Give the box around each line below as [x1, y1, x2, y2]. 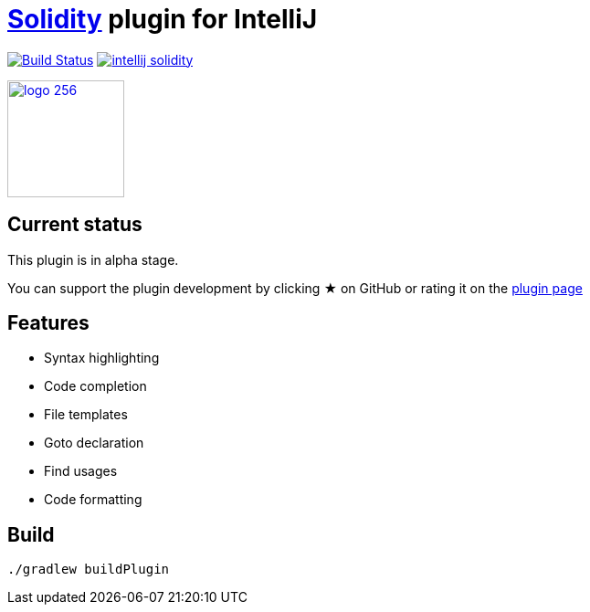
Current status [7, 213, 142, 237]
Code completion [44, 378, 147, 395]
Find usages [44, 463, 118, 480]
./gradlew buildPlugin [7, 562, 170, 577]
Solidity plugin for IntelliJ [7, 4, 318, 35]
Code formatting [44, 491, 142, 508]
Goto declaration [44, 435, 144, 451]
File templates [44, 406, 128, 423]
